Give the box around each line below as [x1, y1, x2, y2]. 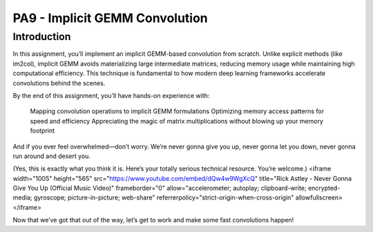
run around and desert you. [12, 152, 91, 160]
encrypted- [307, 184, 341, 193]
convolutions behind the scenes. [12, 79, 106, 87]
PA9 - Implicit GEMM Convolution [12, 10, 209, 26]
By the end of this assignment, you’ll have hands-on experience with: [12, 91, 210, 99]
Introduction [12, 30, 71, 43]
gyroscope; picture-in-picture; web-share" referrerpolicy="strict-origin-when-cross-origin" [33, 193, 294, 202]
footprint [30, 126, 55, 135]
